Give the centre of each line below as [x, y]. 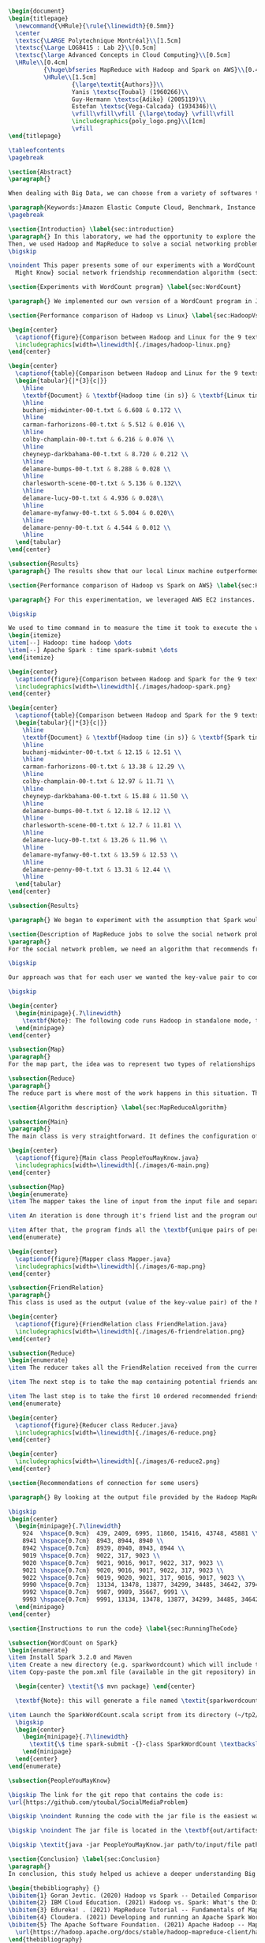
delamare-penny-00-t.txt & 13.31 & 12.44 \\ [97, 869]
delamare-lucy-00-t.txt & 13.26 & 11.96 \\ [95, 840]
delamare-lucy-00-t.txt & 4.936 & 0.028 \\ [93, 498]
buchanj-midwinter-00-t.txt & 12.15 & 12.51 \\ [102, 752]
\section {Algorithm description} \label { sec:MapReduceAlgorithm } [118, 1107]
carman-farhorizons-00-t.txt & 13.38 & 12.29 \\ [104, 767]
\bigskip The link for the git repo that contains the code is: [116, 1795]
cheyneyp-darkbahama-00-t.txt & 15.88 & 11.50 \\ [106, 796]
